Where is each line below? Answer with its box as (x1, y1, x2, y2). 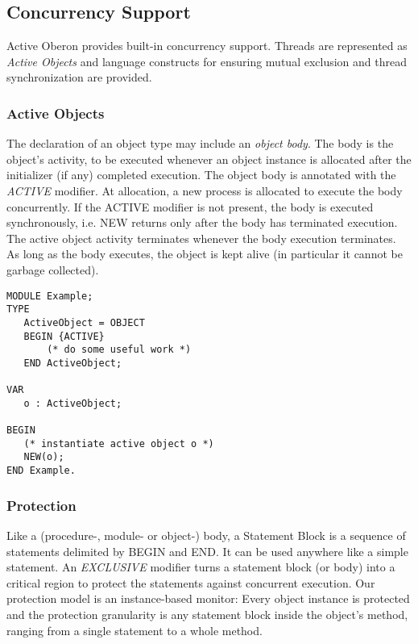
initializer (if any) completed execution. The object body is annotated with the (6, 166, 396, 183)
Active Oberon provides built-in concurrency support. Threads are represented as (6, 37, 408, 54)
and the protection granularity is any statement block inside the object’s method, (6, 605, 408, 622)
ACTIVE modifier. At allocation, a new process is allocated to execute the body (6, 182, 403, 199)
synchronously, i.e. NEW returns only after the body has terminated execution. (6, 214, 398, 231)
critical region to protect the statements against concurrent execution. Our (6, 574, 375, 591)
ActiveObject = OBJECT (23, 316, 145, 328)
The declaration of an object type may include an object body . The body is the (6, 135, 394, 152)
